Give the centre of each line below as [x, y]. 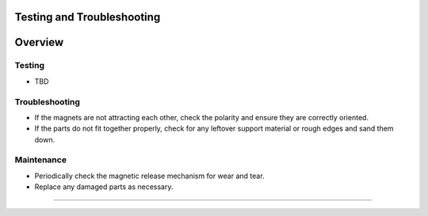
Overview [39, 42]
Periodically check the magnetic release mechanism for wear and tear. [149, 176]
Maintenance [41, 160]
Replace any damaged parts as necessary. [104, 187]
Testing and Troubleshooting [88, 17]
